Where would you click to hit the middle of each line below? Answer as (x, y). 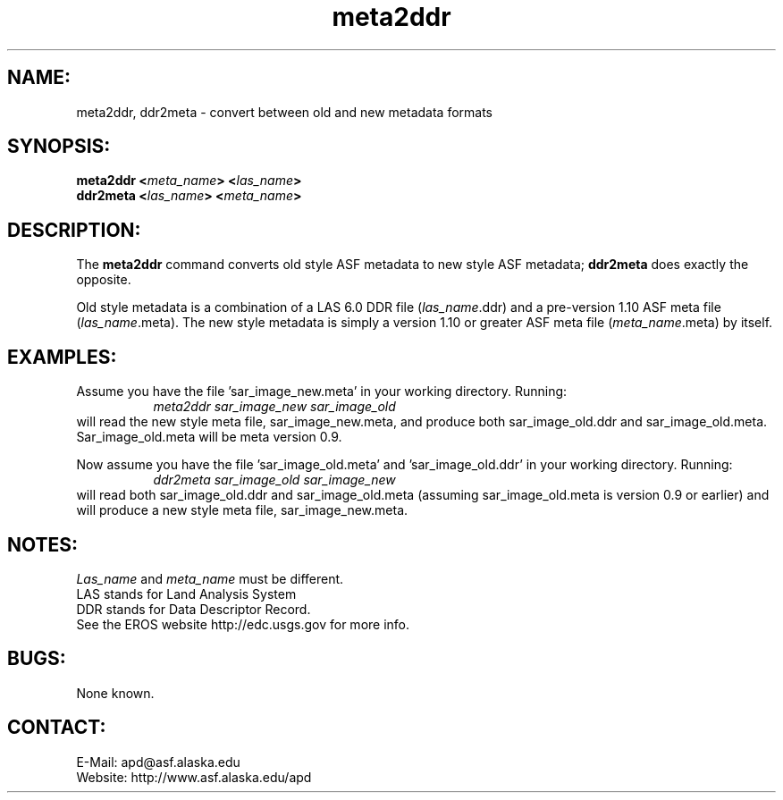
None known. (115, 693)
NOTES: (43, 544)
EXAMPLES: (62, 357)
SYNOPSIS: (59, 147)
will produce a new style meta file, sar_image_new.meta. (242, 510)
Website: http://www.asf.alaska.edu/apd (194, 777)
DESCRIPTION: (74, 230)
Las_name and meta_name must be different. (210, 578)
